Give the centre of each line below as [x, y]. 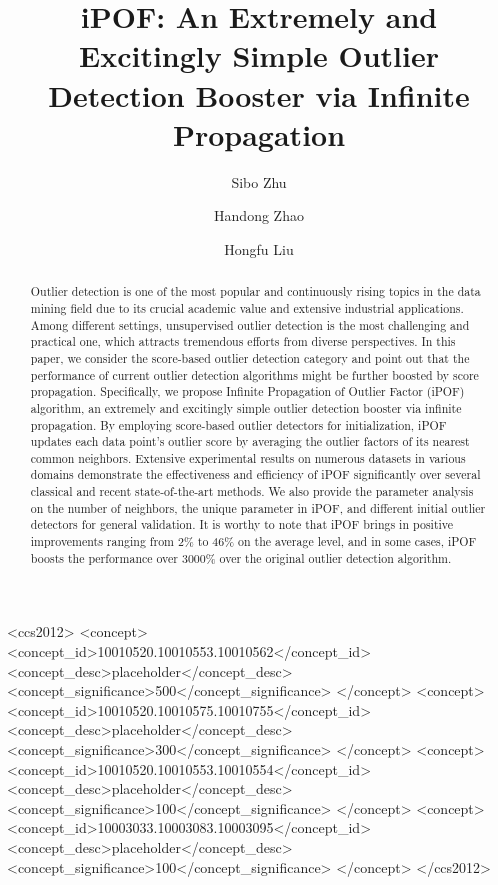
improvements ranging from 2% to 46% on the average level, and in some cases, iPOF [253, 541]
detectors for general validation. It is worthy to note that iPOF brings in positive [242, 524]
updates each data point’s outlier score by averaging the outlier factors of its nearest [250, 441]
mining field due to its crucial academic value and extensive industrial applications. [247, 307]
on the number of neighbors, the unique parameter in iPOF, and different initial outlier [258, 507]
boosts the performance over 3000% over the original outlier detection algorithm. [241, 557]
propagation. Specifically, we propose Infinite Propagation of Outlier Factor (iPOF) [247, 391]
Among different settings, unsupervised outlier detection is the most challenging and [250, 324]
